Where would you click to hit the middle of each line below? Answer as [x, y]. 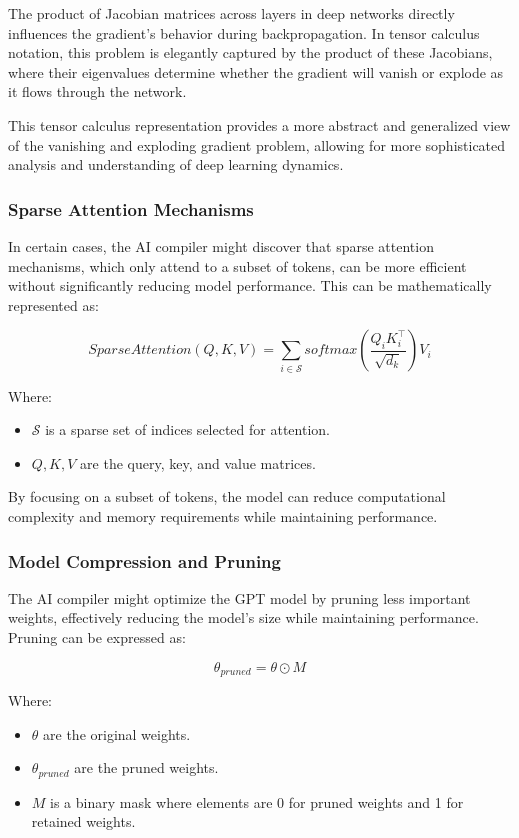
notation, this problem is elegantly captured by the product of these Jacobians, [250, 52]
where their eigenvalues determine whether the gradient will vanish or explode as [256, 71]
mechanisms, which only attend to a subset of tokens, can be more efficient [237, 265]
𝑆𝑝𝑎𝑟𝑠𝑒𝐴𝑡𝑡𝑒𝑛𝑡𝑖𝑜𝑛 [140, 350]
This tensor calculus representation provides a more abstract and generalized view [259, 124]
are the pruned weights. [146, 767]
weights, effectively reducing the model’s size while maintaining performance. [243, 617]
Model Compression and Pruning [144, 560]
